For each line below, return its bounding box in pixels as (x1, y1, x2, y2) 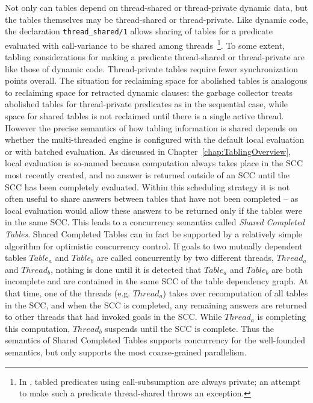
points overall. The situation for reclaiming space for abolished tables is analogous (5, 74, 308, 87)
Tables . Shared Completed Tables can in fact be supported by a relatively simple (5, 228, 303, 240)
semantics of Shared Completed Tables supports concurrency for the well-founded (5, 334, 306, 346)
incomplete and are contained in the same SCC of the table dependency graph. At (5, 275, 308, 287)
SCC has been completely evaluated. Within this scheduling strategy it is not (5, 180, 290, 193)
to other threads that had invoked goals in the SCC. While (5, 310, 222, 323)
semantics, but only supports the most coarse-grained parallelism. (5, 345, 247, 358)
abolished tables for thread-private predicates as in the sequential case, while (5, 98, 288, 110)
